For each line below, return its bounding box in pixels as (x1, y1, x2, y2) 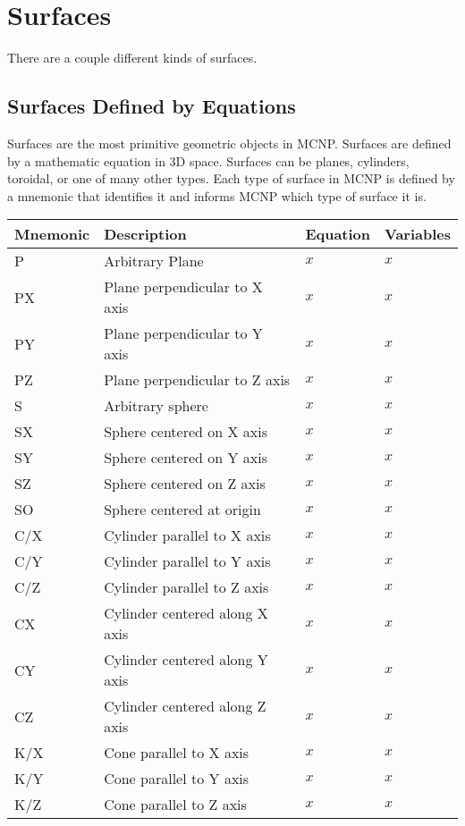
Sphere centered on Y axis (104, 447, 268, 468)
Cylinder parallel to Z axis (104, 577, 269, 598)
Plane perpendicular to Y (104, 323, 263, 344)
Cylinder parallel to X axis (104, 525, 271, 546)
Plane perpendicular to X (104, 276, 263, 298)
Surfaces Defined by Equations (7, 92, 296, 120)
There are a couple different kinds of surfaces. (7, 48, 258, 67)
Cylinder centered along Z (104, 695, 266, 717)
